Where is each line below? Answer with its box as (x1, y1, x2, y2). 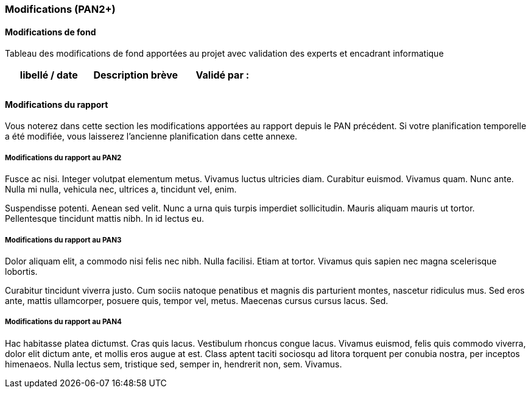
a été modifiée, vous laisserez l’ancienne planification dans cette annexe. (5, 131, 298, 142)
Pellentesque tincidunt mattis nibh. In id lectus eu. (5, 213, 205, 224)
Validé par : (195, 69, 250, 82)
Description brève (93, 69, 178, 82)
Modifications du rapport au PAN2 (5, 153, 122, 162)
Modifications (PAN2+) (5, 3, 116, 15)
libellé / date (19, 69, 78, 82)
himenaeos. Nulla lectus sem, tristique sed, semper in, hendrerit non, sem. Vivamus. (5, 358, 342, 369)
